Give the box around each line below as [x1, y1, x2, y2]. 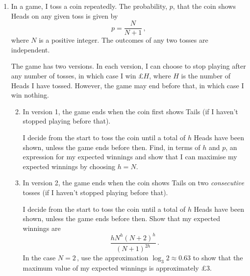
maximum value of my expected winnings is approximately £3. [23, 263, 212, 273]
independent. [11, 44, 50, 54]
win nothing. [11, 90, 49, 100]
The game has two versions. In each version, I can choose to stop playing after [11, 61, 246, 71]
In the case [23, 252, 56, 263]
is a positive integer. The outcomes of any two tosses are [39, 35, 208, 45]
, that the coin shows [173, 1, 236, 11]
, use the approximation [77, 252, 149, 263]
